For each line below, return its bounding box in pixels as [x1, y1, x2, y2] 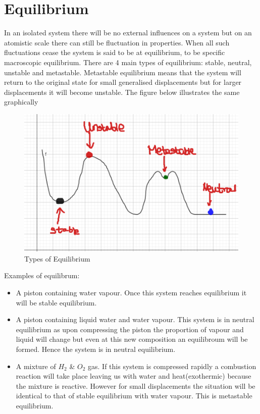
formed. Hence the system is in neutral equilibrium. [16, 344, 176, 354]
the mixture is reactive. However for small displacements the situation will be [16, 380, 255, 391]
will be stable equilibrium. [16, 297, 97, 307]
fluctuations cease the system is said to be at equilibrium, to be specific [4, 47, 225, 58]
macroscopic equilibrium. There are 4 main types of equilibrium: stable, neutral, [4, 57, 252, 67]
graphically [4, 96, 38, 107]
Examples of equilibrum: [4, 270, 80, 281]
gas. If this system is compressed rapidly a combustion [88, 360, 256, 371]
